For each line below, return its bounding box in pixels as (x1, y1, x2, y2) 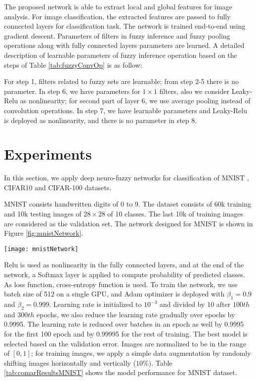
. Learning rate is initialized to (49, 299, 142, 309)
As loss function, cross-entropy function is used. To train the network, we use (4, 279, 238, 289)
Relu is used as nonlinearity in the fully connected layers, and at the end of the (4, 259, 244, 270)
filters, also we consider (159, 85, 229, 96)
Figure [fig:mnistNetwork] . (4, 228, 84, 238)
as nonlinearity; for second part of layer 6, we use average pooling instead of (20, 95, 251, 106)
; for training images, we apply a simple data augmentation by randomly (31, 348, 251, 358)
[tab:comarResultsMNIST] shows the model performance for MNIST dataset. (4, 367, 237, 378)
